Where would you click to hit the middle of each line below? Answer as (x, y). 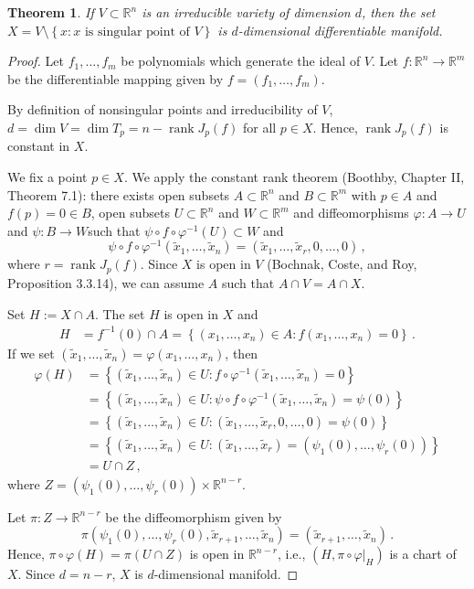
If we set (31, 353)
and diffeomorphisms (351, 213)
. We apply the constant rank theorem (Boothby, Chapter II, (294, 177)
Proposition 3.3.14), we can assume (106, 282)
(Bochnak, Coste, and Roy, (342, 264)
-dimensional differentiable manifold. (340, 30)
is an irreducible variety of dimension (246, 12)
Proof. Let (36, 61)
